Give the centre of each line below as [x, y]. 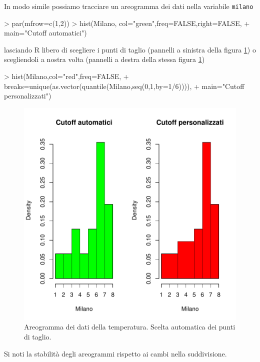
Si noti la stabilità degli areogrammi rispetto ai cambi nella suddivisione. [115, 353]
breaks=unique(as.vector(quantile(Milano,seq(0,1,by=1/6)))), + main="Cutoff [124, 86]
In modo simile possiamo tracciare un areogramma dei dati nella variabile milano [129, 6]
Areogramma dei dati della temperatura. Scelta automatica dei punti [130, 327]
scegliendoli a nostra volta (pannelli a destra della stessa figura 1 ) [104, 59]
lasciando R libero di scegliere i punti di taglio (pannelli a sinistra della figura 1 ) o [130, 49]
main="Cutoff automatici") [45, 33]
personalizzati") [28, 96]
